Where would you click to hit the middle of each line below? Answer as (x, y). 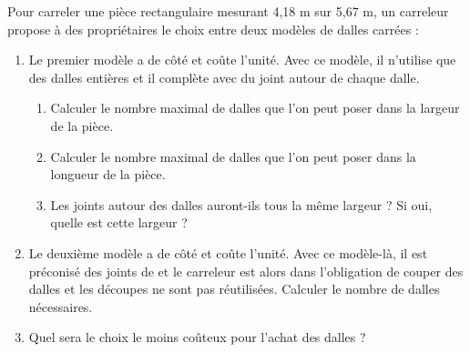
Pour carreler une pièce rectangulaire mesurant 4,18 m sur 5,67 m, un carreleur (228, 11)
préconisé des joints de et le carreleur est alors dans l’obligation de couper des (246, 271)
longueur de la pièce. (108, 174)
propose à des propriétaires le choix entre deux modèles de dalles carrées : (213, 29)
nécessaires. (61, 306)
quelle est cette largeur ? (119, 222)
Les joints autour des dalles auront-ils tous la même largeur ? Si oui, (241, 204)
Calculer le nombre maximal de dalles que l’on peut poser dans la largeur (255, 108)
